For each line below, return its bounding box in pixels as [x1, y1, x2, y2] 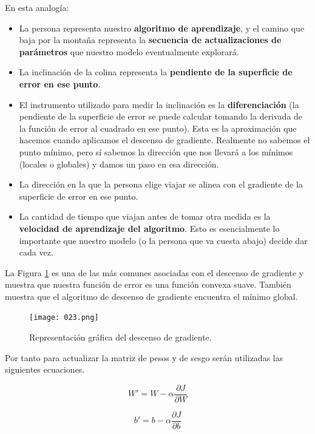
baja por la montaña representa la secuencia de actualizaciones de [19, 33, 282, 46]
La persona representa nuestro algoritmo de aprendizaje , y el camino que [19, 21, 305, 34]
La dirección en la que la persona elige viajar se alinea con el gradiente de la [19, 178, 303, 191]
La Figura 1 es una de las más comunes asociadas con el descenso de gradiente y [5, 266, 304, 279]
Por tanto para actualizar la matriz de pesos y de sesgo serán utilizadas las [5, 351, 283, 364]
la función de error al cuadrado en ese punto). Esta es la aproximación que [19, 121, 297, 134]
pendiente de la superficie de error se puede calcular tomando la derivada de [19, 110, 303, 123]
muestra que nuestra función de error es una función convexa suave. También [5, 278, 291, 291]
